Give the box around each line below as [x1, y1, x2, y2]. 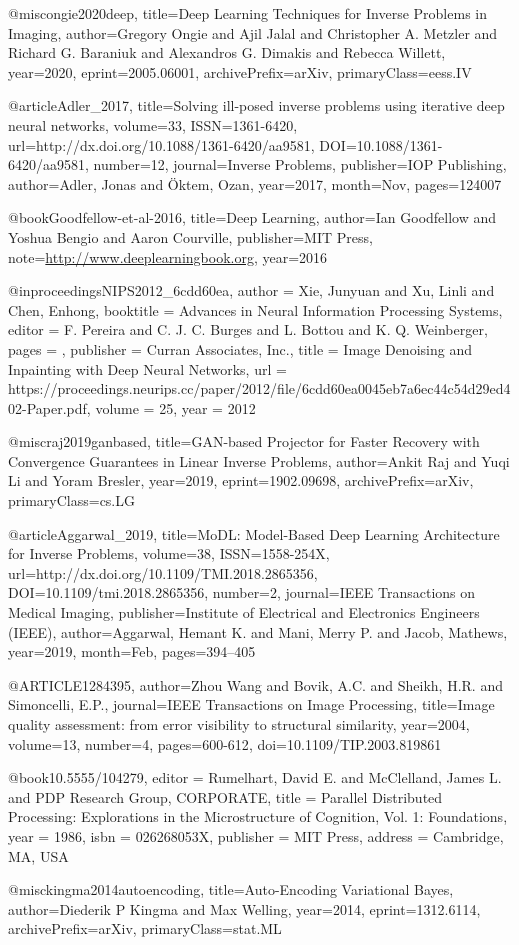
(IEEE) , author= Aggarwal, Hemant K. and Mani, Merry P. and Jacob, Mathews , [8, 621, 508, 642]
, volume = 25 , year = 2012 [86, 397, 256, 418]
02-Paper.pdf [8, 397, 87, 418]
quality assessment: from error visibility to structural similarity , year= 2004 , [8, 714, 470, 734]
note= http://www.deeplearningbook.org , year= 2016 [8, 246, 328, 267]
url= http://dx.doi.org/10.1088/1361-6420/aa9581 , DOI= [8, 134, 357, 155]
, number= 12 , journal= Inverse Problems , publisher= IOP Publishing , [85, 154, 507, 175]
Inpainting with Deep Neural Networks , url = [8, 358, 287, 379]
